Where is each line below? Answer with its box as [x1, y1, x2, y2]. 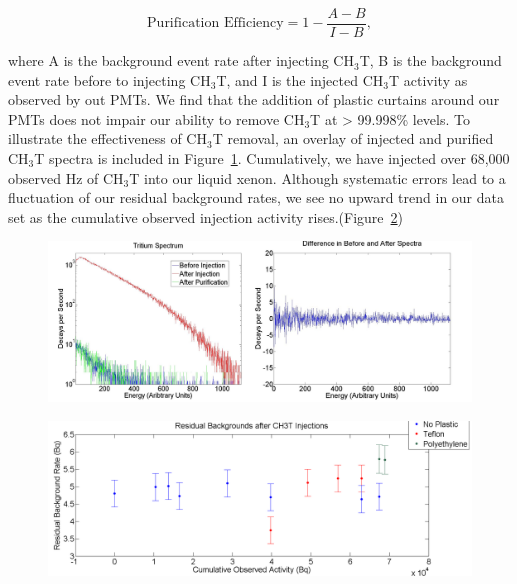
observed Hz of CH [8, 167, 124, 188]
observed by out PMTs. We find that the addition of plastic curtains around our [8, 89, 500, 110]
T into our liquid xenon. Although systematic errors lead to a [129, 167, 506, 188]
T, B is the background [359, 50, 502, 71]
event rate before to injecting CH [8, 69, 211, 90]
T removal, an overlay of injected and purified [212, 128, 494, 149]
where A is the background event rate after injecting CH [8, 50, 354, 71]
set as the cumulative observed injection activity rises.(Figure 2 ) [8, 206, 404, 227]
